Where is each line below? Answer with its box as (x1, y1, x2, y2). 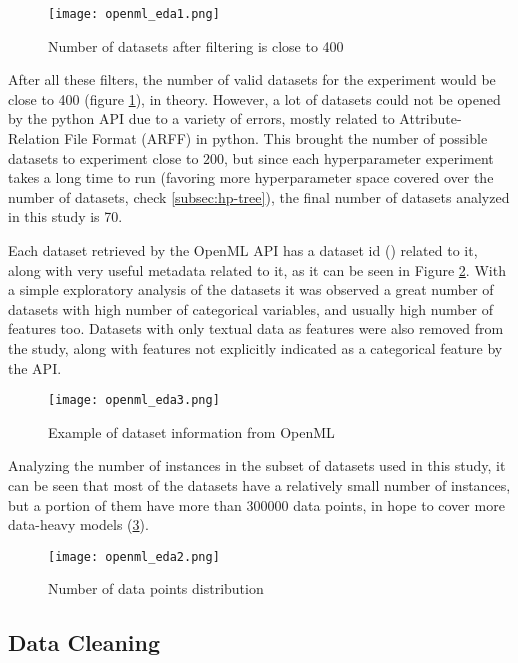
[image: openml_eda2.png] (48, 549, 220, 564)
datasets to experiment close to (8, 147, 199, 168)
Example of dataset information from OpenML (48, 421, 335, 442)
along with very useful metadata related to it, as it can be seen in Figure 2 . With (8, 259, 506, 280)
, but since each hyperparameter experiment (224, 147, 494, 168)
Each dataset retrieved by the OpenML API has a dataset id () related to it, (8, 240, 478, 260)
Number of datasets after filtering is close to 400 (48, 35, 344, 56)
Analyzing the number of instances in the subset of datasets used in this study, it (8, 455, 506, 476)
